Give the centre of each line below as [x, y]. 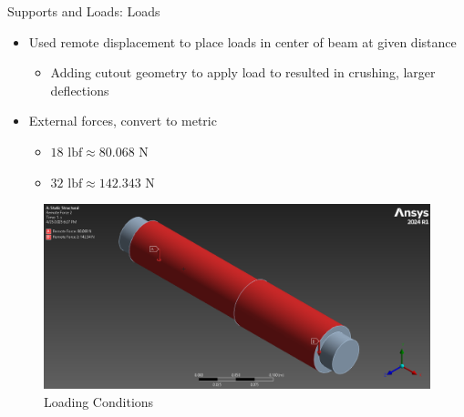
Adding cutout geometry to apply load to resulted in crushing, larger [243, 72]
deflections [80, 90]
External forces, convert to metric [123, 121]
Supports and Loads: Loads [84, 11]
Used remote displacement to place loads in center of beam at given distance [242, 41]
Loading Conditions [99, 402]
